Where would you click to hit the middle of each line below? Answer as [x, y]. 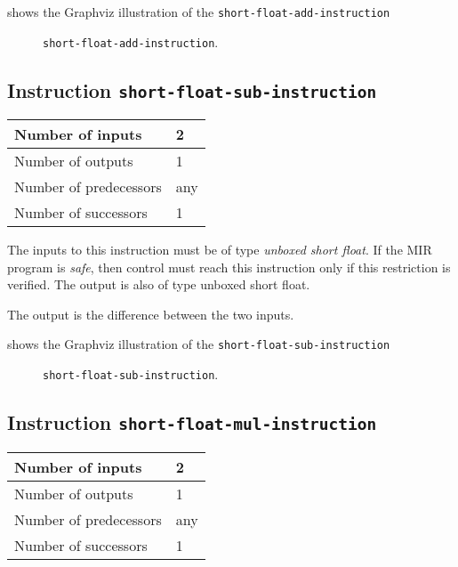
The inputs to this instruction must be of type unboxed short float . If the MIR [220, 250]
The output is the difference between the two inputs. [151, 314]
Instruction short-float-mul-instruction [192, 422]
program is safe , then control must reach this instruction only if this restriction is [229, 267]
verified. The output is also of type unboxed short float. [159, 284]
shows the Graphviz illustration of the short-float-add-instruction [199, 12]
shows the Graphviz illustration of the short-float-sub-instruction [199, 344]
